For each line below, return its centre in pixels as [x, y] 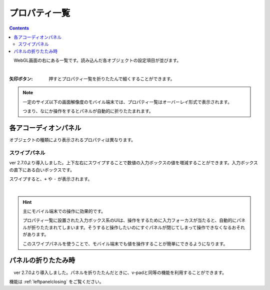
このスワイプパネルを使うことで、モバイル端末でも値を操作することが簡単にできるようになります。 [125, 243]
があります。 [36, 234]
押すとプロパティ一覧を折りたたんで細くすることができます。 [112, 79]
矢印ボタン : [21, 79]
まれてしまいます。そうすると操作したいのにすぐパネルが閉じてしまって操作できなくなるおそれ [147, 227]
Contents [19, 28]
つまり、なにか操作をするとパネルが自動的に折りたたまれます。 [88, 111]
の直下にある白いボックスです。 [42, 170]
